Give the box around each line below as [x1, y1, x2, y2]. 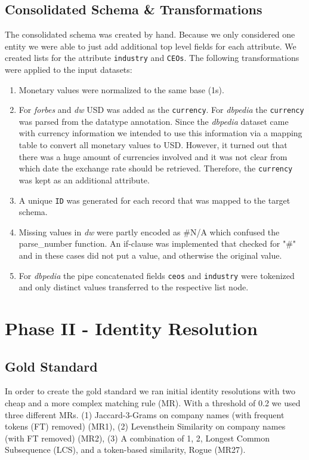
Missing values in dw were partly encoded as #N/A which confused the [18, 225, 280, 238]
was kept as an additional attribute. [18, 173, 150, 186]
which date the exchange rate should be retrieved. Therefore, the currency [18, 162, 293, 174]
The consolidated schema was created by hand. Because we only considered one [5, 28, 295, 41]
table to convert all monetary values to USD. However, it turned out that [18, 139, 288, 151]
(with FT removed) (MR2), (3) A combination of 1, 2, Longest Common [5, 431, 270, 444]
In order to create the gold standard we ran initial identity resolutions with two [5, 385, 295, 397]
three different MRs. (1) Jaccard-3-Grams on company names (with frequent [5, 408, 285, 421]
